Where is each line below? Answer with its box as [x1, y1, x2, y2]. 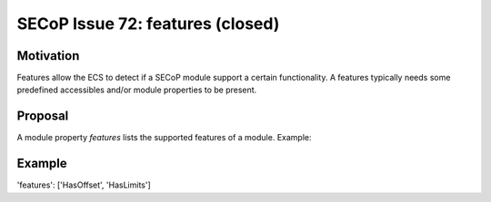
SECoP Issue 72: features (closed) [16, 14, 280, 34]
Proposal [16, 109, 69, 124]
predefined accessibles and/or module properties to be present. [16, 84, 257, 95]
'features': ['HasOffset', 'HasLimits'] [16, 179, 152, 190]
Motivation [16, 48, 80, 63]
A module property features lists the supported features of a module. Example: [16, 132, 312, 143]
